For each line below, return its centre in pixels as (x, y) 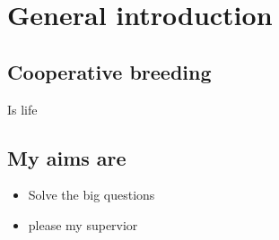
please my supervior (83, 224)
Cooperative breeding (109, 71)
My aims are (67, 157)
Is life (22, 109)
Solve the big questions (92, 195)
